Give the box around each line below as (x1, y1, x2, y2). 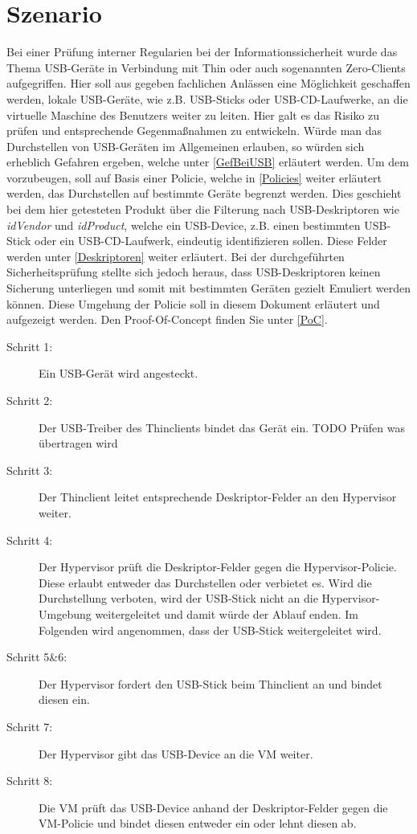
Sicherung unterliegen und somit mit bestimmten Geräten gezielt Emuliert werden (6, 280, 411, 296)
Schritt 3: (6, 461, 53, 478)
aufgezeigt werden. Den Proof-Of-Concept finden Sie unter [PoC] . (6, 311, 328, 328)
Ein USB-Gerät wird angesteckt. (39, 365, 198, 382)
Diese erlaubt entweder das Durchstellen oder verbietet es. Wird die (39, 574, 372, 591)
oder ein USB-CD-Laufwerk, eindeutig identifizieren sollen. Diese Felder (34, 232, 387, 249)
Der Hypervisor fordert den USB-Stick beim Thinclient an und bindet (39, 675, 382, 692)
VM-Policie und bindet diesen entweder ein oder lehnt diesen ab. (39, 815, 357, 832)
